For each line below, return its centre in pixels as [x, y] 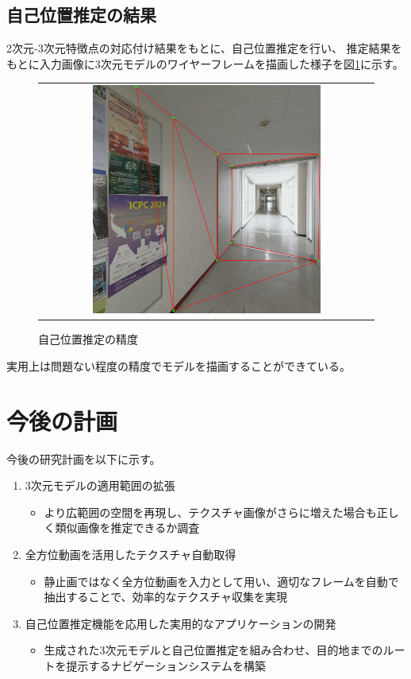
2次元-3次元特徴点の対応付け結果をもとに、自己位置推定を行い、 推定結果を [204, 48]
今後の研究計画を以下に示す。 [84, 458]
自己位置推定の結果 [81, 15]
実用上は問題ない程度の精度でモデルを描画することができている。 [179, 365]
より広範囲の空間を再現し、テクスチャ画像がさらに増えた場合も [210, 512]
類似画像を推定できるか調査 [127, 528]
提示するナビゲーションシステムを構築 [166, 665]
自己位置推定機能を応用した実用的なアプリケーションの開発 [181, 623]
